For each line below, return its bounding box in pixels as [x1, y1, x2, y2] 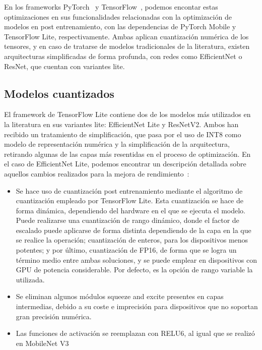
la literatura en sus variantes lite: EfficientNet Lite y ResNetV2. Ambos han [4, 119, 239, 129]
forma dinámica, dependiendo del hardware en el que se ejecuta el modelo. [16, 205, 245, 215]
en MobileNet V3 [16, 337, 69, 348]
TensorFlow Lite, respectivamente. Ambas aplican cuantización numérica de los [4, 31, 249, 41]
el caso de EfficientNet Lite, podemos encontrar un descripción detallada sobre [4, 158, 246, 169]
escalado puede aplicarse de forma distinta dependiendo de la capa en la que [16, 224, 251, 235]
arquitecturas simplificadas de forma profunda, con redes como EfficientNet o [4, 50, 242, 61]
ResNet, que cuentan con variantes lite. [4, 61, 125, 71]
